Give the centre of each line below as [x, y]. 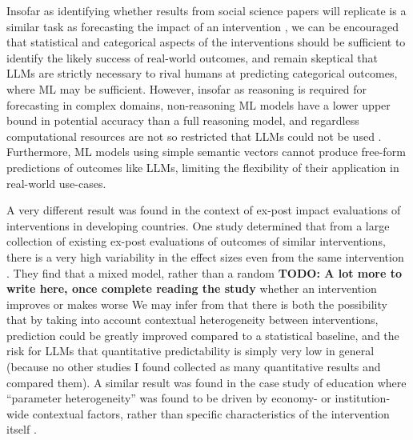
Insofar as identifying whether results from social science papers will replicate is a [206, 10]
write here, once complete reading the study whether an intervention [192, 288]
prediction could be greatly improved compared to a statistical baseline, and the [203, 335]
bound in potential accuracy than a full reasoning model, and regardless [183, 120]
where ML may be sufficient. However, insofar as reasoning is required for [186, 88]
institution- [363, 398]
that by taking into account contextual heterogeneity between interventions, [192, 320]
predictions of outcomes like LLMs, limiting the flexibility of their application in [203, 167]
